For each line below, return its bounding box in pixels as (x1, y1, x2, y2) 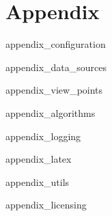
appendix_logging (5, 129, 81, 143)
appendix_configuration (5, 37, 106, 51)
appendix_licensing (5, 198, 87, 212)
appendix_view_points (5, 83, 103, 97)
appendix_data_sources (5, 59, 107, 74)
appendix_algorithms (5, 105, 96, 120)
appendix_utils (5, 174, 70, 189)
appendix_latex (5, 152, 72, 166)
